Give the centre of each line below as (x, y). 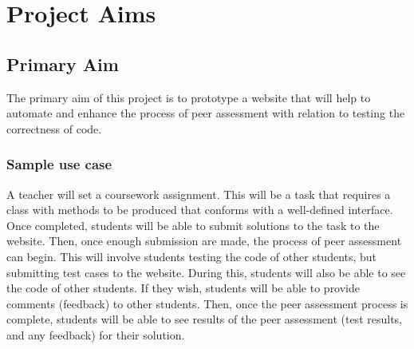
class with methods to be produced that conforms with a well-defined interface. (200, 210)
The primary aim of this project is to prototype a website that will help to (189, 97)
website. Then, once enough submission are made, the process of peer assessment (204, 241)
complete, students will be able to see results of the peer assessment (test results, (204, 319)
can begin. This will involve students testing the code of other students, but (192, 256)
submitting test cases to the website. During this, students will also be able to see (206, 272)
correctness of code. (54, 128)
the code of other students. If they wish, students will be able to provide (183, 288)
